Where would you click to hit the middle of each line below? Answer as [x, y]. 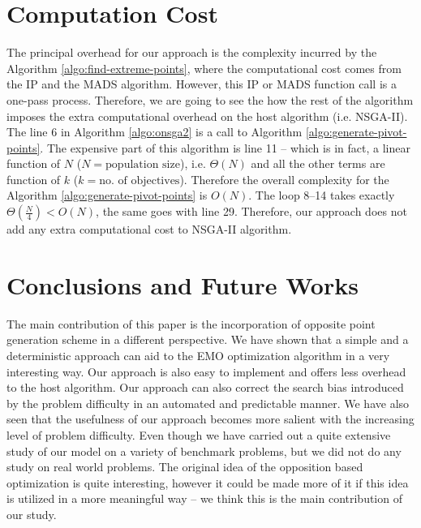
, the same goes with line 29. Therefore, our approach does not [251, 211]
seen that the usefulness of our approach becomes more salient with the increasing [210, 419]
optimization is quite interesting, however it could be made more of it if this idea [208, 482]
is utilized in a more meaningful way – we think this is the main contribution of [204, 498]
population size [143, 165]
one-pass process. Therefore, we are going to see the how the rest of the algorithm [210, 99]
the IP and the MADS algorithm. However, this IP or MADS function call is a [202, 84]
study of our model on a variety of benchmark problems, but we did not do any [204, 451]
